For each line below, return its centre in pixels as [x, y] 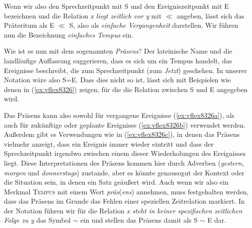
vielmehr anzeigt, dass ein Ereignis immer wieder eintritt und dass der [109, 143]
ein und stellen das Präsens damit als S [139, 220]
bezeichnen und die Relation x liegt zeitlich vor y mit [83, 15]
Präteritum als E [29, 25]
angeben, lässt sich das [211, 15]
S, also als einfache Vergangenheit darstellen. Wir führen [154, 25]
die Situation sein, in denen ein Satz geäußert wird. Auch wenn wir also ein [116, 182]
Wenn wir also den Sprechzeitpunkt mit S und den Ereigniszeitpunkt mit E [116, 6]
